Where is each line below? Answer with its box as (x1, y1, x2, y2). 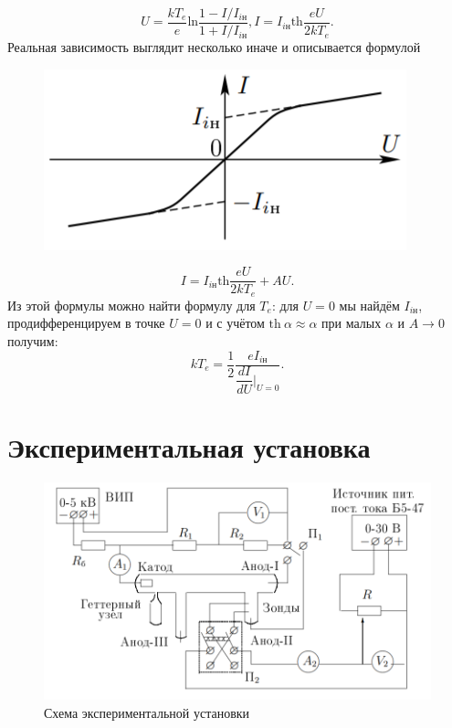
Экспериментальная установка (7, 427, 371, 465)
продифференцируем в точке (7, 313, 165, 332)
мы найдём (339, 295, 400, 314)
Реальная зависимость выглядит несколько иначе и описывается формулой (7, 37, 421, 57)
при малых (321, 313, 382, 332)
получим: (7, 331, 58, 350)
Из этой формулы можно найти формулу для (7, 295, 256, 314)
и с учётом (205, 313, 265, 332)
